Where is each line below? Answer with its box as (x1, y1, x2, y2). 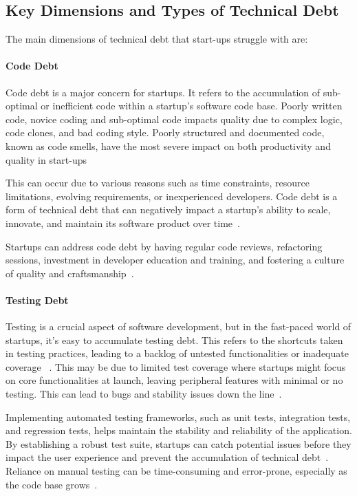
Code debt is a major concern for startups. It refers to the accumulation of (6, 85, 321, 99)
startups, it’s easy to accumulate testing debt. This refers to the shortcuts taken (6, 332, 343, 347)
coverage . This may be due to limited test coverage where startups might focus (6, 359, 346, 374)
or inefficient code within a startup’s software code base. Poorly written (41, 98, 343, 113)
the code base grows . (6, 477, 98, 491)
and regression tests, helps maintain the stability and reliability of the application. (6, 423, 352, 438)
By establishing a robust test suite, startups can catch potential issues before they (6, 436, 351, 451)
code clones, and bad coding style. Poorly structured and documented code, (6, 125, 325, 140)
